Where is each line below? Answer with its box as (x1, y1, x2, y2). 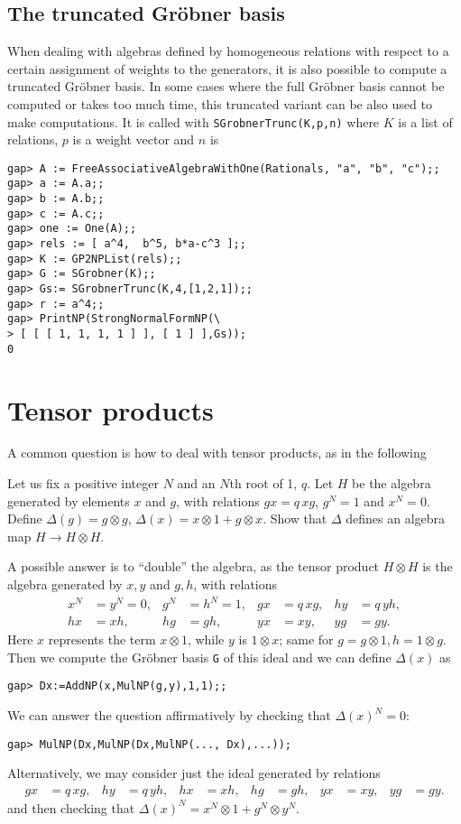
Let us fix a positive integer (7, 474, 159, 493)
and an (177, 474, 216, 493)
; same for (279, 630, 334, 649)
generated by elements (7, 491, 130, 510)
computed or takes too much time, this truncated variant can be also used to (7, 94, 432, 113)
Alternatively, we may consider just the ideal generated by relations (7, 764, 381, 782)
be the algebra (352, 474, 431, 493)
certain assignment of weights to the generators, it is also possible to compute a (7, 59, 447, 78)
